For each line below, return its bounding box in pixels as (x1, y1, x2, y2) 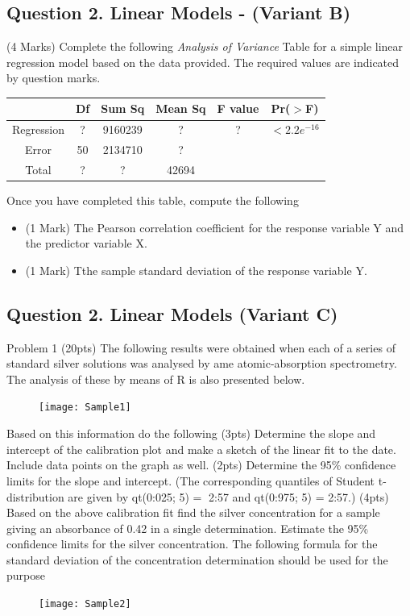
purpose (6, 567, 45, 584)
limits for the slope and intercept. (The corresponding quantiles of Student (6, 472, 375, 489)
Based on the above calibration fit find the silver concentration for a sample (6, 504, 380, 521)
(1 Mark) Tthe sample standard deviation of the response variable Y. (25, 261, 367, 278)
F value (217, 100, 259, 117)
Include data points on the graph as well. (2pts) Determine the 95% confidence (6, 456, 396, 473)
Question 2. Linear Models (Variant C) (6, 301, 338, 326)
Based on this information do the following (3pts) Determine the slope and (6, 425, 376, 442)
